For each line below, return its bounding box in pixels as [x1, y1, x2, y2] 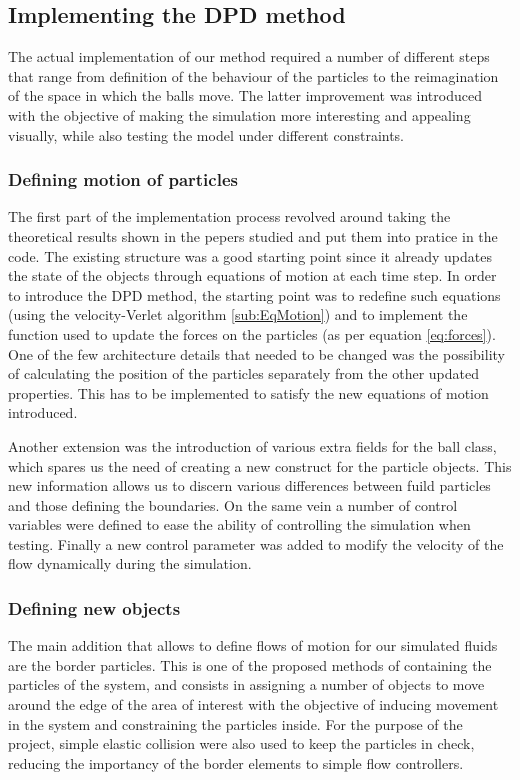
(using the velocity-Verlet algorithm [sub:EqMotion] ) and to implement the [8, 304, 468, 325]
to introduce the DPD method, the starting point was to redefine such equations [8, 284, 501, 305]
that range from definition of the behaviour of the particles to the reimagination [8, 65, 499, 86]
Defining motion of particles [8, 167, 238, 192]
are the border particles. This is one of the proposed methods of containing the [8, 654, 492, 675]
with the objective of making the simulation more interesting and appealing [8, 104, 471, 125]
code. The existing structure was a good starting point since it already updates [8, 245, 493, 266]
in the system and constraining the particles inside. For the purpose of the [8, 713, 463, 734]
